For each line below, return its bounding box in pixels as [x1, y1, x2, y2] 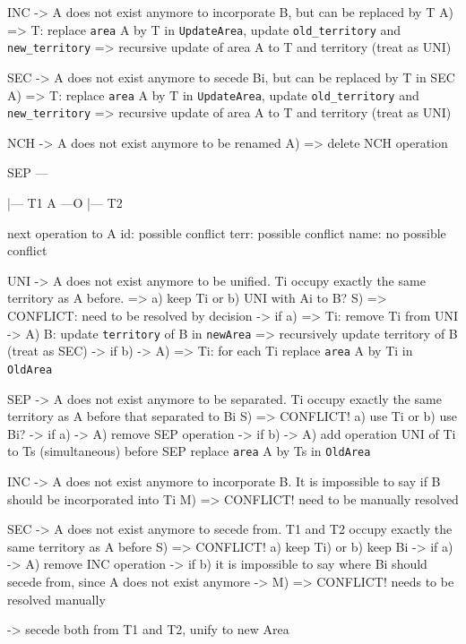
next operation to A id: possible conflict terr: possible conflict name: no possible [7, 223, 446, 242]
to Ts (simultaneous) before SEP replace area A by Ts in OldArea [7, 442, 371, 460]
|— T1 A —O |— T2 [7, 193, 123, 211]
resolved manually [7, 589, 106, 608]
